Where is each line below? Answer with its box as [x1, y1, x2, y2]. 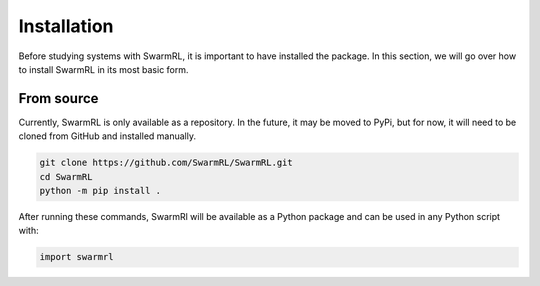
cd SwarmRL [39, 171, 93, 182]
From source [18, 90, 99, 107]
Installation [18, 15, 114, 37]
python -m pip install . [39, 185, 162, 196]
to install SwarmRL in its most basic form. [18, 63, 189, 75]
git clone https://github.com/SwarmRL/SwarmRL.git [39, 157, 294, 169]
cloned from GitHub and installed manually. [18, 130, 197, 142]
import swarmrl [39, 251, 114, 263]
